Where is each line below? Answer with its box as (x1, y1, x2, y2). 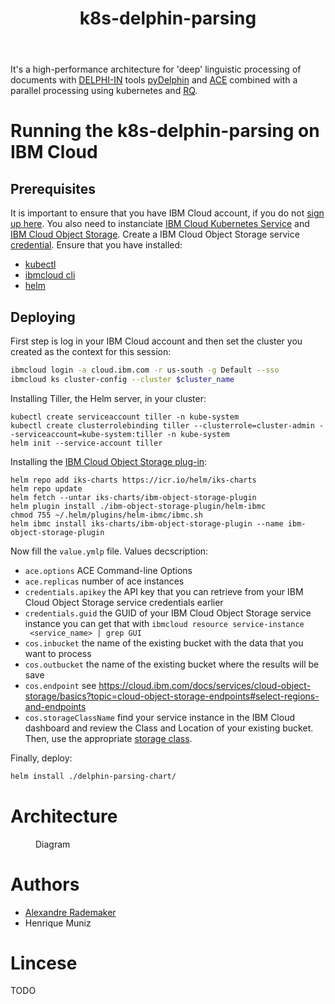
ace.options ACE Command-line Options (24, 564, 193, 576)
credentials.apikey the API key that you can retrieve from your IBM (24, 585, 304, 597)
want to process (24, 647, 92, 659)
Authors (10, 873, 80, 896)
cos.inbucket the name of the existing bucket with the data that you (24, 637, 304, 649)
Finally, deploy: (10, 752, 73, 764)
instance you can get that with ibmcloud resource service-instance (24, 617, 305, 629)
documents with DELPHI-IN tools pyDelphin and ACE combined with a (10, 74, 298, 86)
